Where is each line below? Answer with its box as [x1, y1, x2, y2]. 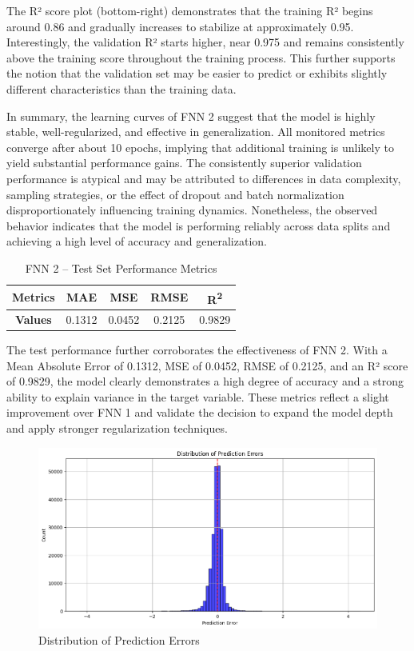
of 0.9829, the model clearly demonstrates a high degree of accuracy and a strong [6, 373, 404, 389]
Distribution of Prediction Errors [38, 631, 200, 648]
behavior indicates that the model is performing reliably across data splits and [6, 217, 391, 234]
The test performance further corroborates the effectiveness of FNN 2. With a [6, 341, 388, 358]
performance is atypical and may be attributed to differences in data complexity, [6, 170, 401, 186]
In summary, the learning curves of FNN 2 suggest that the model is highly [6, 107, 376, 124]
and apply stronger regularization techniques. [6, 420, 228, 437]
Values [14, 311, 52, 327]
